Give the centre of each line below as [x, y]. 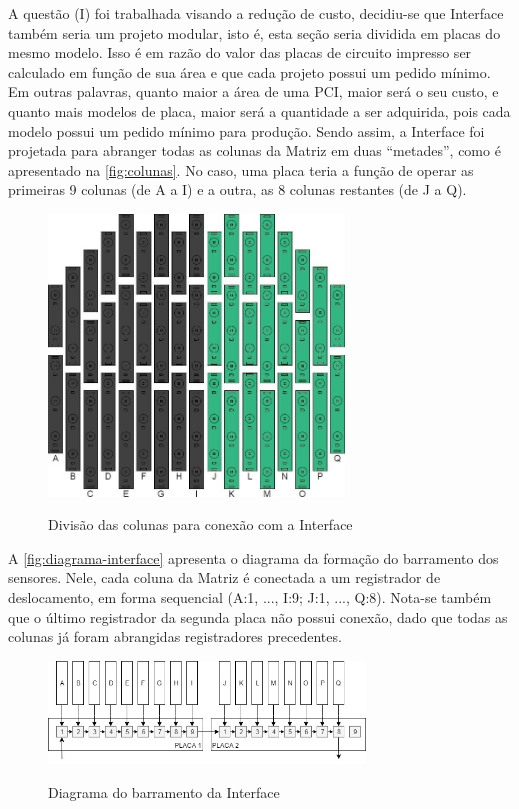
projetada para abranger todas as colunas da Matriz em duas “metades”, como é [254, 150]
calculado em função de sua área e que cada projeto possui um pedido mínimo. [249, 71]
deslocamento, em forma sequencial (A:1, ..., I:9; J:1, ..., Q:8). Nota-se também [250, 597]
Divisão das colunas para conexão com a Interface [200, 524]
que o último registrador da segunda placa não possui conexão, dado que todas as [258, 616]
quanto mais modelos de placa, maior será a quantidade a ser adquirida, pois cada [259, 110]
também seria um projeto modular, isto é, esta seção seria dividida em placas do [254, 32]
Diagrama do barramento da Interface [164, 791]
